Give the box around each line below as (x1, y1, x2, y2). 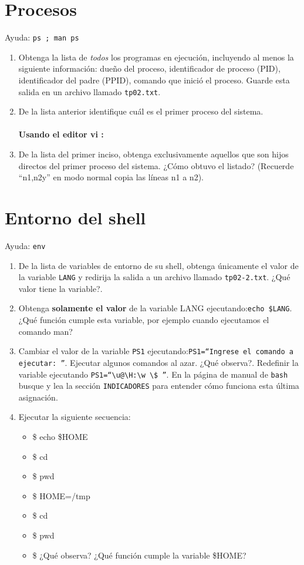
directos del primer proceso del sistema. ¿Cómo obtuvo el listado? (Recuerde (18, 159, 294, 171)
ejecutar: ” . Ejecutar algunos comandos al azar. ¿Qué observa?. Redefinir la (18, 356, 299, 368)
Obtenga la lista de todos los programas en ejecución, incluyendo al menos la (18, 51, 294, 63)
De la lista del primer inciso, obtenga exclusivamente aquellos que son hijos (18, 148, 289, 160)
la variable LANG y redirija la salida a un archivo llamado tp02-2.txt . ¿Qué (18, 271, 291, 283)
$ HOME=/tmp (32, 489, 90, 502)
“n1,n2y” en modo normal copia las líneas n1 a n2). (18, 171, 204, 183)
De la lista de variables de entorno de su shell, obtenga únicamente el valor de (18, 259, 299, 271)
